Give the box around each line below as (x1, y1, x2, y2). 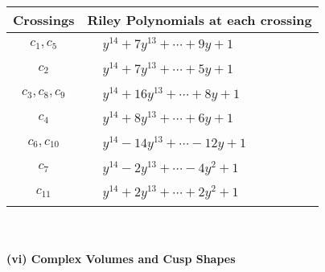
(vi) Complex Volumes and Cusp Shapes (6, 249, 236, 266)
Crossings (13, 10, 75, 29)
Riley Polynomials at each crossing (87, 10, 312, 29)
